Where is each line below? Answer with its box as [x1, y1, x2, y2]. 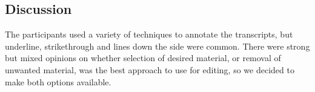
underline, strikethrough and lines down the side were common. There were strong [5, 39, 310, 52]
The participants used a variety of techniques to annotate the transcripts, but [5, 28, 293, 41]
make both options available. [5, 75, 111, 88]
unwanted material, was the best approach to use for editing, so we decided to [5, 63, 294, 76]
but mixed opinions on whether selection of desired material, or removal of [5, 51, 281, 64]
